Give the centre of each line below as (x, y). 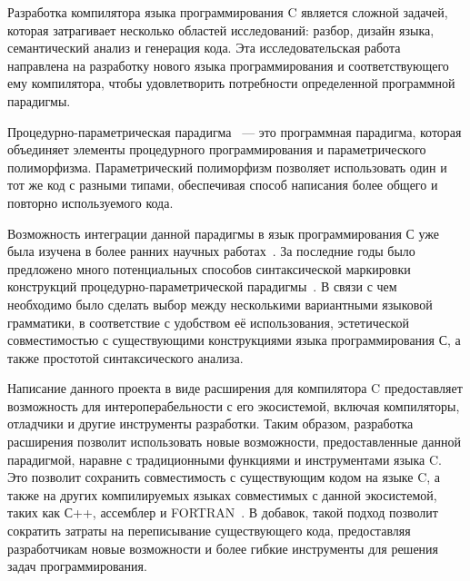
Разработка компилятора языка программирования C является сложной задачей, (228, 12)
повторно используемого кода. (90, 202)
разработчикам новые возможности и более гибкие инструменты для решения (223, 548)
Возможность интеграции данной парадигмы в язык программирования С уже (223, 233)
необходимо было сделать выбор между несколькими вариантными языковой (220, 304)
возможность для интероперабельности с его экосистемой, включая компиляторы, (234, 405)
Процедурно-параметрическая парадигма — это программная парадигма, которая (235, 131)
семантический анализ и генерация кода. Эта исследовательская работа (204, 48)
